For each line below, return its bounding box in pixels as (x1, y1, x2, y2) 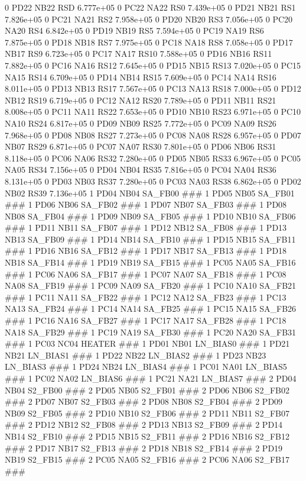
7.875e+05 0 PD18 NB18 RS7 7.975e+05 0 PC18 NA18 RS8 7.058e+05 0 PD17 (5, 35, 293, 48)
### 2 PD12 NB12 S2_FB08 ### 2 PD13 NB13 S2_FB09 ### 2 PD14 (5, 418, 283, 431)
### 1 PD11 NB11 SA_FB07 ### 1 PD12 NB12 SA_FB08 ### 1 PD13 (5, 221, 287, 234)
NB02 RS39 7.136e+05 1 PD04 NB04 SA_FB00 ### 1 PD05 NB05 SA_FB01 (5, 186, 295, 199)
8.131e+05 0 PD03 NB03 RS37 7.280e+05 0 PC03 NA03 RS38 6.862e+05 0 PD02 (5, 175, 301, 187)
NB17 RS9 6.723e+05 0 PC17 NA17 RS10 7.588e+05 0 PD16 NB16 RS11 (5, 47, 272, 60)
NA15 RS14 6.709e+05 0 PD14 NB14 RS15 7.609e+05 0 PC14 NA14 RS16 (5, 70, 276, 83)
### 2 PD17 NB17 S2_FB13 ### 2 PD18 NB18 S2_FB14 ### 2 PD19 (5, 441, 283, 454)
